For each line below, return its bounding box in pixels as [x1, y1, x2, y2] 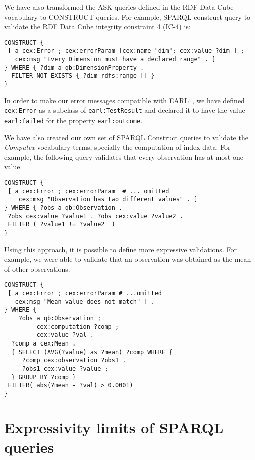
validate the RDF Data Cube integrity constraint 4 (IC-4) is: [4, 21, 191, 32]
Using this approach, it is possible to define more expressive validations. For [4, 244, 237, 254]
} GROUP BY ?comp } [11, 373, 76, 381]
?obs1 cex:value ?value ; [22, 365, 108, 372]
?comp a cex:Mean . [11, 339, 76, 347]
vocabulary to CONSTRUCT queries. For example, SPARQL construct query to [4, 11, 251, 22]
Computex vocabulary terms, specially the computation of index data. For [4, 142, 231, 152]
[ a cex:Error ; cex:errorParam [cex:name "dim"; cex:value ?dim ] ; [8, 47, 244, 55]
